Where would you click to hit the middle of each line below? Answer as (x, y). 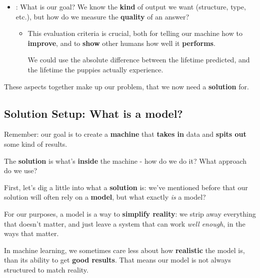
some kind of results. (36, 143)
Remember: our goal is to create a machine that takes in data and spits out (125, 134)
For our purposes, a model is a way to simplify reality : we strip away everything (130, 213)
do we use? (21, 170)
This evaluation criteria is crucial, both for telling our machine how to (135, 33)
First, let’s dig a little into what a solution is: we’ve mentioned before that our (126, 187)
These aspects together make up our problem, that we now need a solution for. (126, 86)
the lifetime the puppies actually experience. (95, 69)
